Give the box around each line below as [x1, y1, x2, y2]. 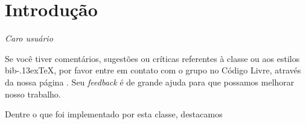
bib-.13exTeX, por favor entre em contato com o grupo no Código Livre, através [5, 64, 301, 76]
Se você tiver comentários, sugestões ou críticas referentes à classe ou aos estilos [5, 52, 300, 64]
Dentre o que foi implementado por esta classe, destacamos [5, 108, 223, 120]
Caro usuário [5, 32, 53, 45]
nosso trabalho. [5, 87, 61, 100]
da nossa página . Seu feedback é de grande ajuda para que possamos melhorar [5, 75, 295, 88]
